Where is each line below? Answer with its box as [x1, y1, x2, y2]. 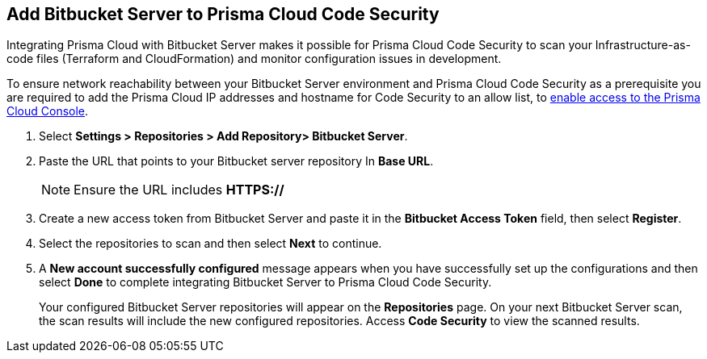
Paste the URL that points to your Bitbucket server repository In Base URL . [39, 154, 434, 169]
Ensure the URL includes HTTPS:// [74, 182, 284, 198]
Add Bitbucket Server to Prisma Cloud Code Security [6, 4, 440, 24]
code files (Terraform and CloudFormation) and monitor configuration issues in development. [6, 52, 502, 66]
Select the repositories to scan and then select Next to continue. [39, 236, 382, 251]
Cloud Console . [6, 104, 89, 119]
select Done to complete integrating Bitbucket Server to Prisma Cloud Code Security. [39, 275, 492, 290]
